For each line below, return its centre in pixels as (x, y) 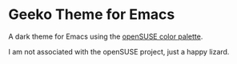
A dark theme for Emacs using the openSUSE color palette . (106, 36)
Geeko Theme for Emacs (92, 15)
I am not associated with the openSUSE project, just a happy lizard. (119, 51)
